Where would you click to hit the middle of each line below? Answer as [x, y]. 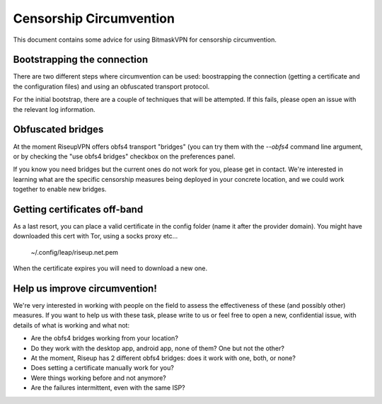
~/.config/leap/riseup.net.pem [75, 252]
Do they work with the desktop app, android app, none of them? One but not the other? [157, 348]
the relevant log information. [54, 109]
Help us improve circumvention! [85, 288]
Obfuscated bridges [58, 130]
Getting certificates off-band [78, 209]
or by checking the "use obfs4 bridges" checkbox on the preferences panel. [125, 156]
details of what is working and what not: [71, 325]
